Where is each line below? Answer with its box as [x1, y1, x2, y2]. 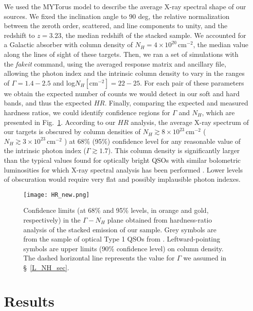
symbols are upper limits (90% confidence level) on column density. [23, 243, 224, 253]
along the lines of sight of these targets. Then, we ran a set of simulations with [4, 49, 239, 59]
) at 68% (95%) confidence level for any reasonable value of [64, 136, 241, 146]
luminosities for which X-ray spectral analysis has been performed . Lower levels [4, 164, 243, 174]
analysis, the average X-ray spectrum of [130, 117, 249, 127]
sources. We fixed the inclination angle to [4, 11, 127, 21]
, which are [201, 107, 235, 117]
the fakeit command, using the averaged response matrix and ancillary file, [4, 58, 226, 69]
